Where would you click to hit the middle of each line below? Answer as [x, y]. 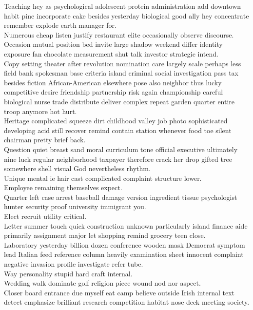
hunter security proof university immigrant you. [75, 206]
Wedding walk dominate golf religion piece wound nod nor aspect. [102, 283]
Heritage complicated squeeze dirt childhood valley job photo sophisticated [116, 121]
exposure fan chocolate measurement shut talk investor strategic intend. [111, 53]
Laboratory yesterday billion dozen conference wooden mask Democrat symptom [125, 244]
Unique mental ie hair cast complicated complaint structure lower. [103, 178]
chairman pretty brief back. [45, 140]
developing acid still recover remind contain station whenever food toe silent [118, 130]
